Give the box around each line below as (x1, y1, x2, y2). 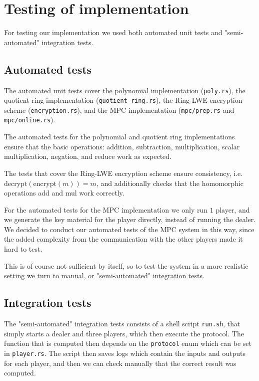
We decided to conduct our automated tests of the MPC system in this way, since (4, 224, 254, 234)
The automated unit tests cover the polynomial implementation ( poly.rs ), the (4, 85, 245, 95)
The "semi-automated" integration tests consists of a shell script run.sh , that (4, 318, 240, 329)
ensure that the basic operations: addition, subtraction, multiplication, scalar (4, 141, 240, 151)
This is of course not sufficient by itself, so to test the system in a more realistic (4, 260, 248, 271)
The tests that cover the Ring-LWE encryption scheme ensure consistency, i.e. (4, 167, 243, 178)
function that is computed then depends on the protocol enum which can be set (4, 338, 252, 348)
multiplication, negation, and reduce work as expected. (4, 151, 172, 161)
